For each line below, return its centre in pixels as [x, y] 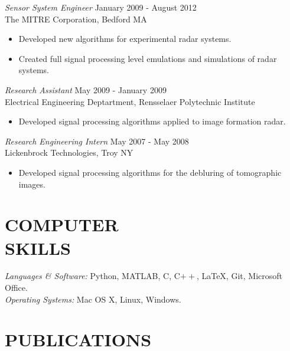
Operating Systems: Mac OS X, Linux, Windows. [93, 299]
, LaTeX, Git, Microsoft [239, 276]
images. [32, 184]
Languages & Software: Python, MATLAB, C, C [92, 276]
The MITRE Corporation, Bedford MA [76, 19]
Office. [16, 288]
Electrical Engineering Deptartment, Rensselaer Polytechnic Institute [130, 101]
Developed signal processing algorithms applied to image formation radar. [152, 121]
